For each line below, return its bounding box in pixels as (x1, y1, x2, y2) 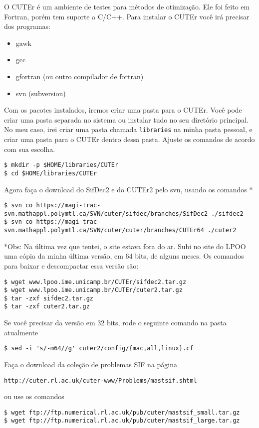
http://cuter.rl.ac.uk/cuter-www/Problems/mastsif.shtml (4, 377, 197, 384)
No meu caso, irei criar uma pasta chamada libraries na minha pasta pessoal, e (4, 124, 253, 135)
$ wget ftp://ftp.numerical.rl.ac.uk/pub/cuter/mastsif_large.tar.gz (4, 417, 240, 425)
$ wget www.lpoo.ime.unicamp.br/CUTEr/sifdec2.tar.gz (4, 278, 187, 285)
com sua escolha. (4, 143, 55, 154)
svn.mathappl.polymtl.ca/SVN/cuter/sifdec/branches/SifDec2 (4, 210, 208, 217)
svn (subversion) (15, 88, 66, 98)
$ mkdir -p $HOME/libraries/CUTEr (4, 161, 119, 169)
